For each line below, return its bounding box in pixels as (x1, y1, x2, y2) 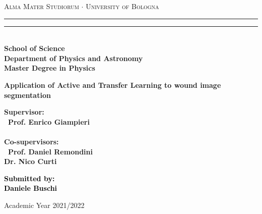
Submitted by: (4, 173, 55, 183)
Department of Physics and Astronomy (4, 52, 143, 63)
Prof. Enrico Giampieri (8, 116, 90, 127)
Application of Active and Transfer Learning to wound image (4, 79, 221, 90)
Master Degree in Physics (4, 63, 95, 73)
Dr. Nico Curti (4, 156, 57, 167)
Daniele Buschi (4, 183, 57, 193)
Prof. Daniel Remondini (8, 146, 93, 156)
